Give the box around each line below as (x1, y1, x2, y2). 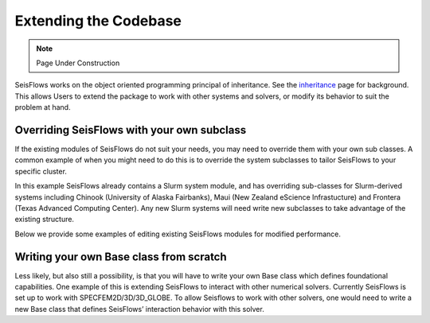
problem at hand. (14, 103, 71, 112)
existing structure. (14, 215, 75, 224)
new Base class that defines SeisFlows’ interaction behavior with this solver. (14, 304, 264, 313)
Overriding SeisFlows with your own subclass (14, 123, 247, 137)
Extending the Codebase (14, 12, 182, 29)
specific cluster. (14, 166, 68, 176)
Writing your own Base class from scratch (14, 250, 227, 263)
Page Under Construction (36, 58, 120, 68)
